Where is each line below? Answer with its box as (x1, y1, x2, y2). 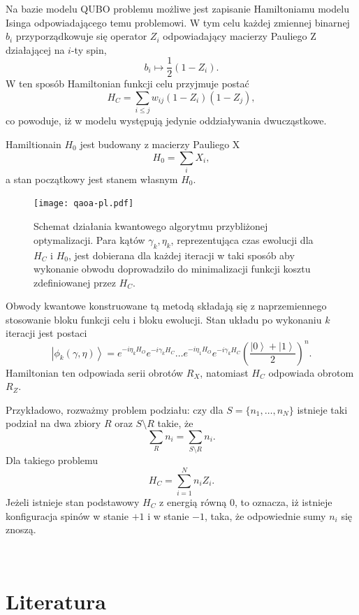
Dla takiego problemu (6, 453, 98, 468)
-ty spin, (71, 42, 107, 57)
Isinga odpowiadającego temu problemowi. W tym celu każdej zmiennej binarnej (6, 15, 350, 29)
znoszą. (6, 522, 36, 537)
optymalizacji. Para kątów (34, 232, 145, 247)
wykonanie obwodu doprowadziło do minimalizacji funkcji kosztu (34, 261, 311, 276)
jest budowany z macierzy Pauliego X (80, 136, 240, 151)
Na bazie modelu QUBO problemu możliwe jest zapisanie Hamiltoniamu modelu (6, 1, 349, 15)
